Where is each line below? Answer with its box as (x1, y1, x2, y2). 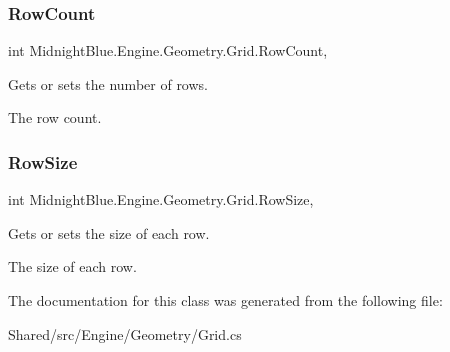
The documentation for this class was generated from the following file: (8, 290, 443, 310)
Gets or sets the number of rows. (8, 73, 208, 94)
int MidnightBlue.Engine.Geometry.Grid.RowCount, (8, 40, 328, 61)
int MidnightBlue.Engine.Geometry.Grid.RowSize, (8, 189, 314, 210)
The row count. (8, 107, 102, 128)
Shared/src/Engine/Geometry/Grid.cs (8, 323, 242, 344)
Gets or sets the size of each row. (8, 222, 210, 243)
